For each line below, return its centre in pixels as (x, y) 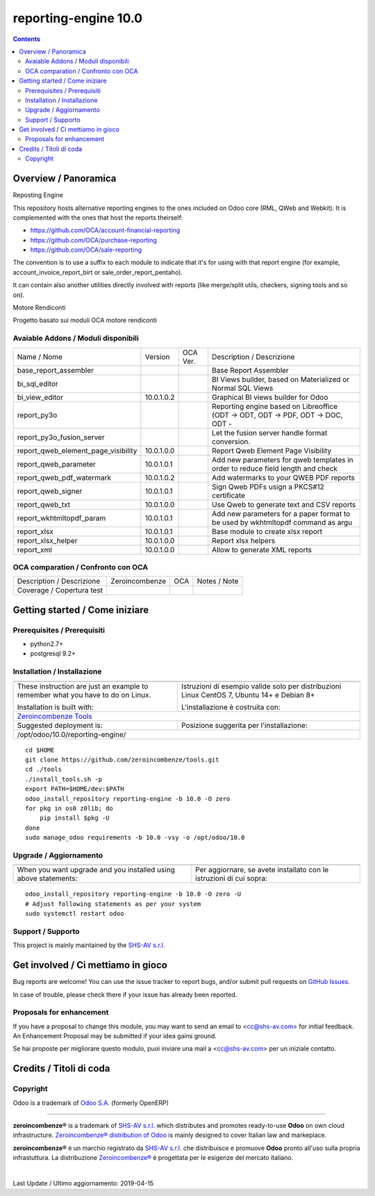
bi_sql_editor (37, 384)
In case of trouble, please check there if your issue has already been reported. (125, 994)
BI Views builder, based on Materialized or (281, 379)
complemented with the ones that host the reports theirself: (98, 217)
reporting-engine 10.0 (77, 18)
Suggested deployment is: (60, 725)
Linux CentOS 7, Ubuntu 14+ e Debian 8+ (248, 695)
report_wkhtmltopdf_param (61, 518)
